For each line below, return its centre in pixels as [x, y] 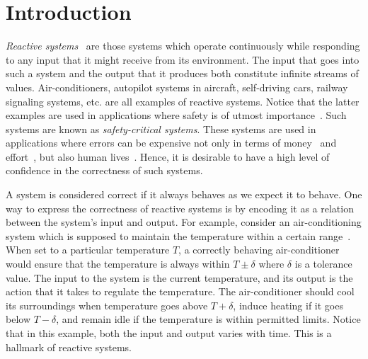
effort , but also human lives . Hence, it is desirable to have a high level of [168, 156]
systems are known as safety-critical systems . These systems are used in [161, 129]
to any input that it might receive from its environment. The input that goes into [183, 59]
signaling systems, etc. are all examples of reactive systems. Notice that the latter [183, 101]
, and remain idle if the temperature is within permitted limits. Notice [208, 319]
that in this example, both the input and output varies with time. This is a [169, 333]
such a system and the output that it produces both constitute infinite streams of [182, 73]
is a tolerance [323, 264]
